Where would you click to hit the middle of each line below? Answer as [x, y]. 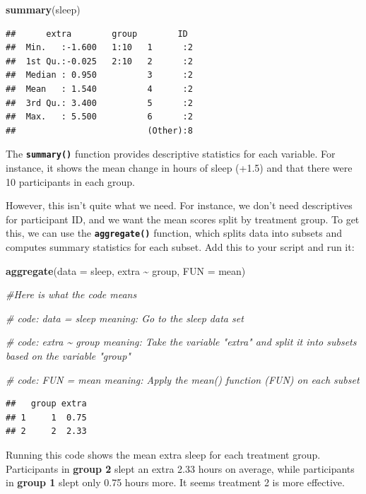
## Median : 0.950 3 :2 [99, 75]
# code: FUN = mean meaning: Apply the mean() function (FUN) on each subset [183, 379]
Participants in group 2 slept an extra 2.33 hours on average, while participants [180, 468]
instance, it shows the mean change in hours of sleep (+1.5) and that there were [179, 167]
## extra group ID [97, 34]
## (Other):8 [99, 130]
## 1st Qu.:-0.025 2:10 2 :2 [99, 61]
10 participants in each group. [70, 181]
